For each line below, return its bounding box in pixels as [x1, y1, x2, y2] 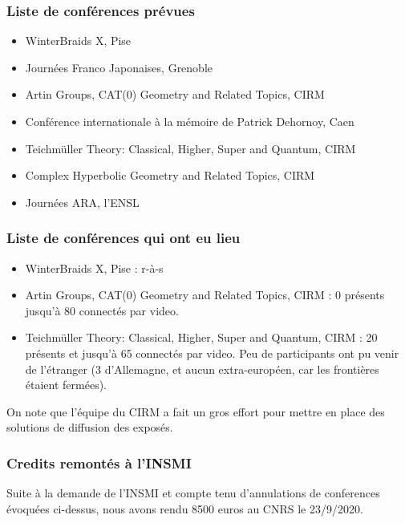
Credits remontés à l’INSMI [6, 452, 192, 472]
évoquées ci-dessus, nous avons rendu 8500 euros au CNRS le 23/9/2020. [6, 500, 363, 517]
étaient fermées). [25, 376, 107, 393]
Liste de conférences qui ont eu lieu [6, 228, 241, 248]
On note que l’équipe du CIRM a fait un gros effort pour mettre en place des [6, 403, 385, 420]
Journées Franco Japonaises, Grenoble [25, 59, 213, 75]
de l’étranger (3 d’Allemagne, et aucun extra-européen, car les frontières [25, 360, 379, 377]
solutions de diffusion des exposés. [6, 419, 173, 436]
